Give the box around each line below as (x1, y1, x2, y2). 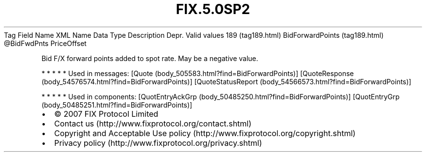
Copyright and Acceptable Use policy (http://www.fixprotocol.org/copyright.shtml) (54, 128, 356, 138)
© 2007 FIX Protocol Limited (54, 109, 159, 119)
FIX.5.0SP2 (176, 1, 250, 17)
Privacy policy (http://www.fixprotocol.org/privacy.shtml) (54, 138, 262, 148)
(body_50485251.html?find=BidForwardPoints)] (41, 100, 193, 109)
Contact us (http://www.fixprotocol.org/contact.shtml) (54, 118, 252, 128)
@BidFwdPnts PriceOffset (4, 39, 87, 47)
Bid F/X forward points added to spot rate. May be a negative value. (41, 54, 258, 62)
